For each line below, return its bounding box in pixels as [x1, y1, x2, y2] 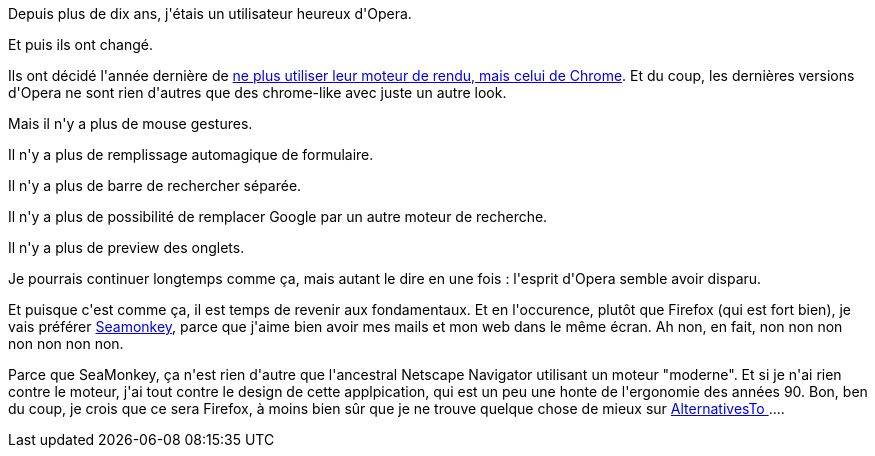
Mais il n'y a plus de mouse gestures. [8, 115, 253, 132]
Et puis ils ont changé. [8, 36, 153, 53]
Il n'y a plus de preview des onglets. [8, 239, 245, 256]
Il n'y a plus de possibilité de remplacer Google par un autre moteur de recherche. [8, 208, 548, 225]
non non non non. [8, 335, 124, 352]
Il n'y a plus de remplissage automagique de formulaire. [8, 146, 374, 163]
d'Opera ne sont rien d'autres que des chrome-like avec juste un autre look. [8, 84, 507, 101]
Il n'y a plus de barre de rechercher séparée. [8, 177, 302, 194]
